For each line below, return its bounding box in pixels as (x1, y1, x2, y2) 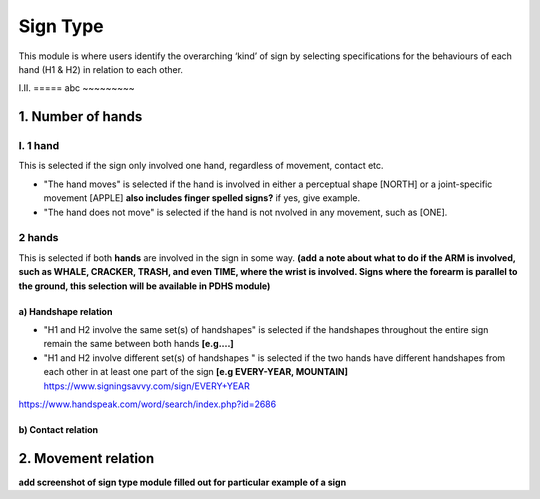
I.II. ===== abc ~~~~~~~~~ (18, 82, 135, 94)
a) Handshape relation (18, 305, 113, 317)
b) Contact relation (18, 423, 99, 435)
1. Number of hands (18, 108, 143, 125)
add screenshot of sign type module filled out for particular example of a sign (18, 476, 347, 488)
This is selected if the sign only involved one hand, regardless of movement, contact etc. (18, 160, 384, 172)
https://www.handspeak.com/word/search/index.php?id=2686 (18, 398, 277, 410)
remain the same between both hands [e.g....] (43, 338, 234, 350)
